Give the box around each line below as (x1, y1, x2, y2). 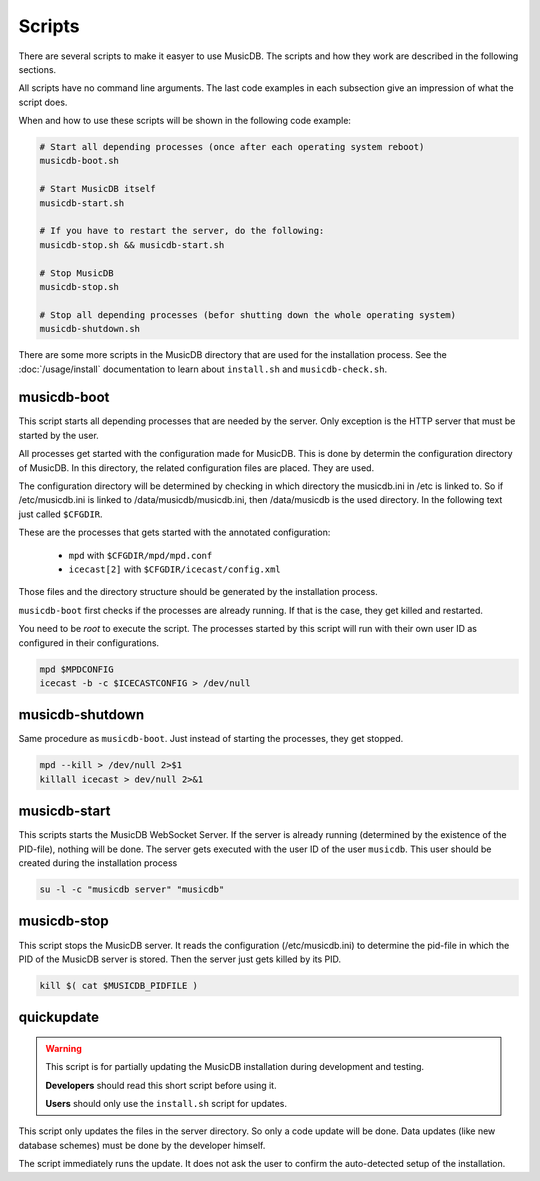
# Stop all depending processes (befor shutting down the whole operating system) (39, 309, 457, 320)
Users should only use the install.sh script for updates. (45, 1098, 288, 1110)
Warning (45, 1042, 82, 1054)
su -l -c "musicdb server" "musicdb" (39, 884, 225, 895)
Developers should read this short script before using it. (45, 1079, 277, 1091)
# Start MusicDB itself (39, 183, 157, 195)
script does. (18, 96, 68, 108)
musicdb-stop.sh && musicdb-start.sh (39, 239, 225, 250)
